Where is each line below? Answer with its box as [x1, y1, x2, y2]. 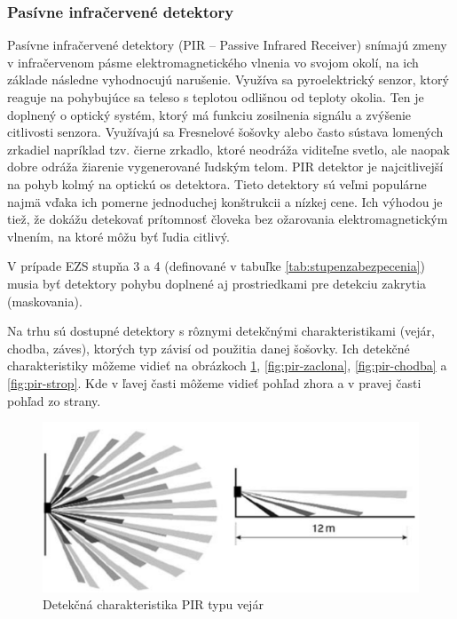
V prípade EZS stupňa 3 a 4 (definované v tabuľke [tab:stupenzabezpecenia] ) [7, 257, 425, 275]
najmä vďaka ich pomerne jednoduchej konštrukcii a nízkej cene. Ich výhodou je [7, 192, 443, 210]
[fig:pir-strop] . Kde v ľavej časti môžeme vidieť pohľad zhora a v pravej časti [7, 373, 422, 392]
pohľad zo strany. [7, 391, 101, 409]
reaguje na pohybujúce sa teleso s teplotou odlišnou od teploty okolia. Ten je [7, 88, 424, 106]
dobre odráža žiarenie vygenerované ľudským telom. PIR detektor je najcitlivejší [7, 157, 444, 176]
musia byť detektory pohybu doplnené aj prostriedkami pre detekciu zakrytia [7, 274, 427, 292]
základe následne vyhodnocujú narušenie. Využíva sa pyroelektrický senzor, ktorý [7, 70, 449, 89]
